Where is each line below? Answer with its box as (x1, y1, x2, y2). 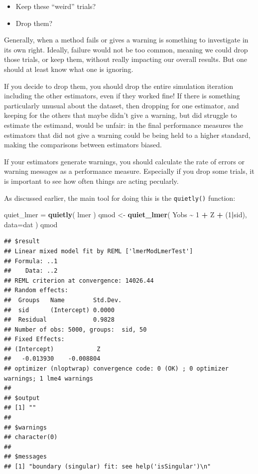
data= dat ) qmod (4, 219, 58, 229)
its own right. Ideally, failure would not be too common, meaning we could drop (4, 44, 248, 54)
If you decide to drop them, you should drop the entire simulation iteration (4, 80, 234, 91)
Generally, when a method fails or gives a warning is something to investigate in (4, 34, 249, 45)
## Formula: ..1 (4, 257, 58, 265)
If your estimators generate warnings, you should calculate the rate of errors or (4, 156, 245, 166)
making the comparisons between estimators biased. (4, 139, 162, 150)
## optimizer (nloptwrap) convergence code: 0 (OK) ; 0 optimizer (4, 365, 229, 373)
